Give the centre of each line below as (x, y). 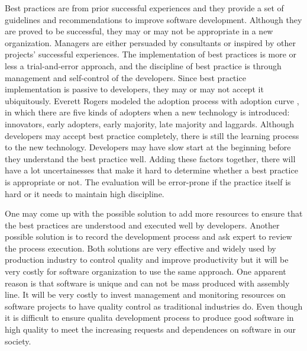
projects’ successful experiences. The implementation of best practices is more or (151, 54)
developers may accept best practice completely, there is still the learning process (152, 135)
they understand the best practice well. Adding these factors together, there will (150, 158)
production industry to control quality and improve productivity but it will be (147, 260)
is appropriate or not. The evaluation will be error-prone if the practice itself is (148, 181)
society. (18, 341)
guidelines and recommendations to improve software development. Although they (153, 19)
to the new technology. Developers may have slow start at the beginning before (148, 147)
